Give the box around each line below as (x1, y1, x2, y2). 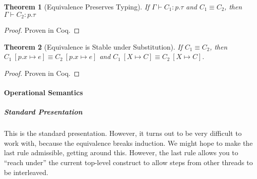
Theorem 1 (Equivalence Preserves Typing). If (4, 1, 149, 11)
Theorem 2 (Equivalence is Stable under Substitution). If (4, 41, 183, 52)
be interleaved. (4, 167, 49, 177)
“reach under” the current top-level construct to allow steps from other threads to (4, 157, 253, 167)
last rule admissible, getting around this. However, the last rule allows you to (4, 147, 238, 158)
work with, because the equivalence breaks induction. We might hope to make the (4, 137, 253, 148)
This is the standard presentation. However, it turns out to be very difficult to (4, 128, 242, 138)
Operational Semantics (4, 87, 83, 98)
